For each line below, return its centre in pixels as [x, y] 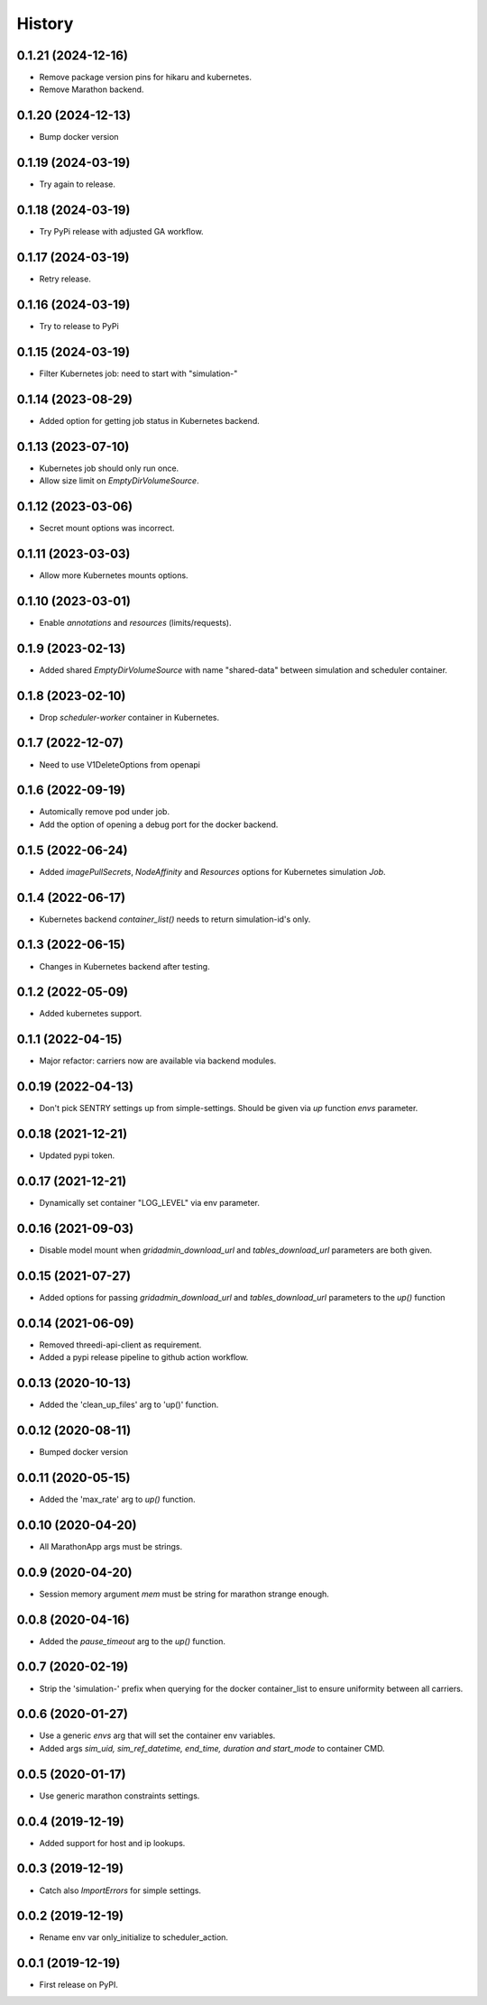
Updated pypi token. [77, 1155]
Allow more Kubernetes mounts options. [114, 575]
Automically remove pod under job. [105, 812]
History [45, 23]
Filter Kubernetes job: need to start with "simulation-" [138, 373]
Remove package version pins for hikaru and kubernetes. [146, 78]
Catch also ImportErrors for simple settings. [120, 1890]
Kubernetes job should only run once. [109, 468]
